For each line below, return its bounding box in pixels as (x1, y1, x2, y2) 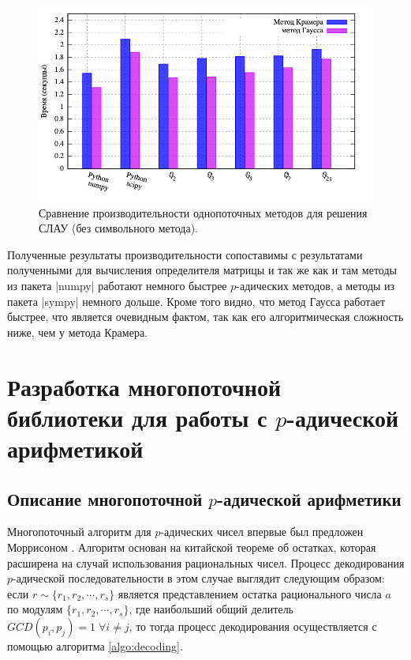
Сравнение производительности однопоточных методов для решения (39, 204, 368, 221)
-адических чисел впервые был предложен (160, 523, 364, 540)
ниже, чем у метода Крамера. (7, 323, 148, 340)
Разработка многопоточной (7, 370, 282, 402)
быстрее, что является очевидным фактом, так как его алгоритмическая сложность (7, 308, 404, 325)
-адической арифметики (217, 486, 402, 511)
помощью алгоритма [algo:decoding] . (7, 637, 183, 654)
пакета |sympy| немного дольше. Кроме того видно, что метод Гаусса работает (7, 292, 386, 309)
